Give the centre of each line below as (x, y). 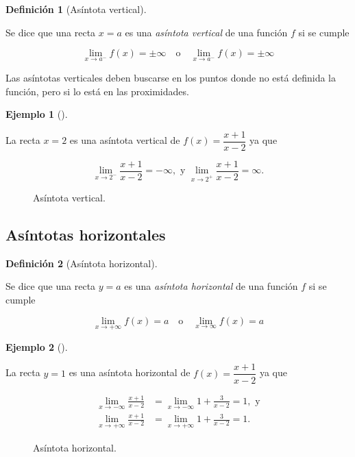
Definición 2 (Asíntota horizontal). (82, 263)
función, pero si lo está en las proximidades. (97, 91)
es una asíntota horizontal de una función (211, 286)
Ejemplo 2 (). (37, 346)
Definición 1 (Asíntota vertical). (76, 9)
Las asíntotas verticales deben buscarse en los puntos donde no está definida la (171, 77)
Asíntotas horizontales (86, 235)
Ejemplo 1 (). (37, 114)
